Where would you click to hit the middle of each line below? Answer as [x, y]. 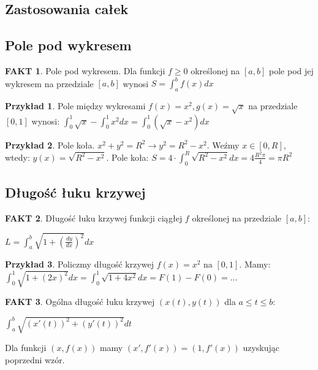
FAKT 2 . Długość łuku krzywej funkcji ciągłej [94, 218]
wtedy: [17, 157]
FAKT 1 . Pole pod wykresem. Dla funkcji [85, 70]
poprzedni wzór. [35, 359]
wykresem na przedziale [49, 83]
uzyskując [261, 348]
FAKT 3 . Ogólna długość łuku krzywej [80, 302]
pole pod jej [291, 70]
